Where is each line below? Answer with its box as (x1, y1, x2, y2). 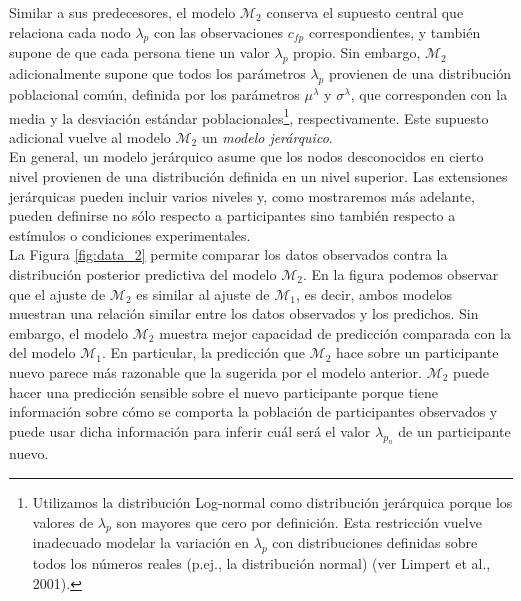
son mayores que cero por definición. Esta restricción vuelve (116, 511, 482, 532)
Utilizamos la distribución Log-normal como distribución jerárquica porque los (32, 492, 513, 513)
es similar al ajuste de (136, 283, 270, 304)
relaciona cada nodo (9, 21, 131, 42)
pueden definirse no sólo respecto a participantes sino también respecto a (9, 205, 456, 226)
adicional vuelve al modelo (9, 126, 171, 147)
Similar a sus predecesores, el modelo (9, 2, 236, 22)
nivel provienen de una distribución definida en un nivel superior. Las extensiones (9, 166, 508, 187)
